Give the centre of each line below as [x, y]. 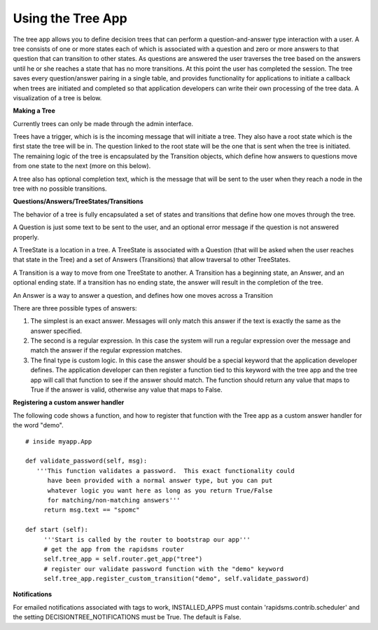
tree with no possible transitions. [60, 189]
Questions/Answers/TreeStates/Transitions [78, 201]
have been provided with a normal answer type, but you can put [160, 481]
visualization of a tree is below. [57, 97]
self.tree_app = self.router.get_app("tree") [123, 559]
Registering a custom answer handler [69, 402]
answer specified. [56, 331]
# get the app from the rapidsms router [114, 549]
